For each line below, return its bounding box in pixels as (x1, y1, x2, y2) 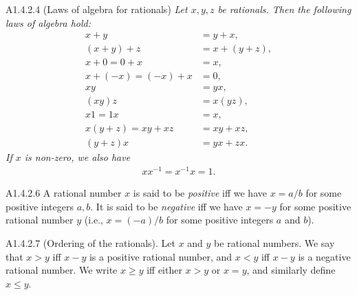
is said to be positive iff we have (133, 186, 267, 200)
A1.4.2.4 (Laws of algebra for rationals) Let (6, 2, 188, 16)
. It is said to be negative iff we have (90, 199, 243, 213)
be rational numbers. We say (214, 235, 335, 250)
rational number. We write (6, 263, 118, 277)
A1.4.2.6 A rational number (6, 186, 122, 200)
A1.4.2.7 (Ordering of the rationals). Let (6, 235, 175, 250)
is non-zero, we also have (24, 150, 131, 164)
